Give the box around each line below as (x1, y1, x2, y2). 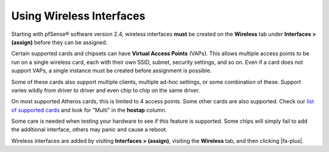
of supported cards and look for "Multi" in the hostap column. (11, 106, 167, 114)
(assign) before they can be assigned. (11, 38, 108, 46)
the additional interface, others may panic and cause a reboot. (11, 126, 168, 133)
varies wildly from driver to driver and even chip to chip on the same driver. (11, 86, 200, 94)
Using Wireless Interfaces (11, 9, 146, 22)
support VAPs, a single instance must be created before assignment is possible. (11, 67, 212, 74)
